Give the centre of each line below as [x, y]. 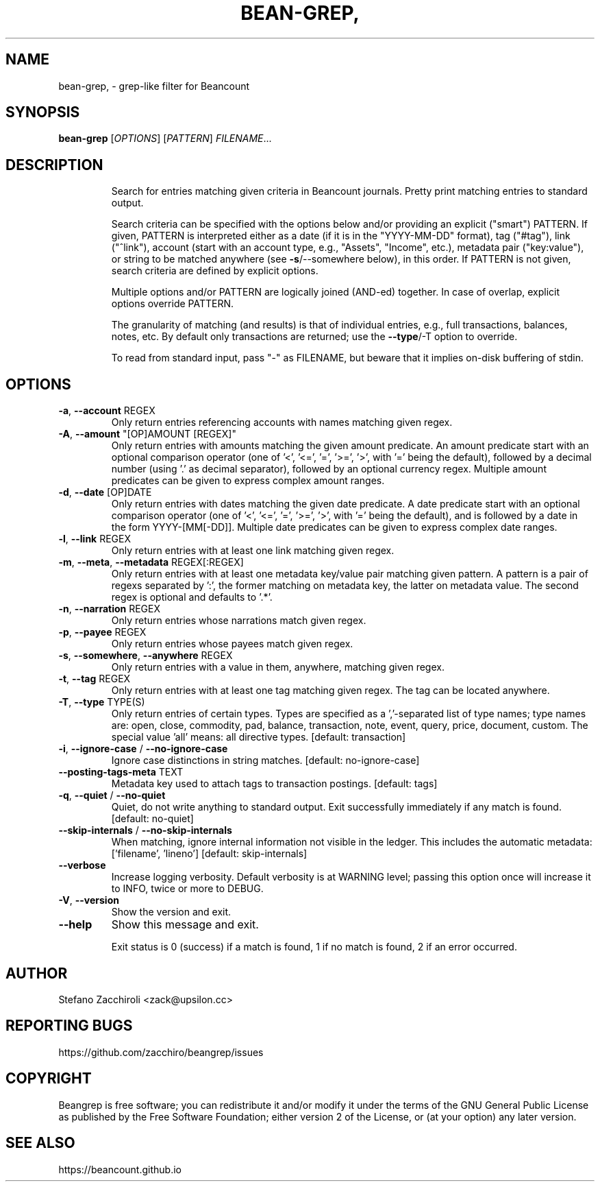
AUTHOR [37, 973]
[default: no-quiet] [152, 819]
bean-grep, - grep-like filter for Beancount [154, 86]
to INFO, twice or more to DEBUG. [187, 889]
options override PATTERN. [173, 304]
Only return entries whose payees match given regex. [232, 644]
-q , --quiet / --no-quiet [112, 795]
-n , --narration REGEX [110, 609]
